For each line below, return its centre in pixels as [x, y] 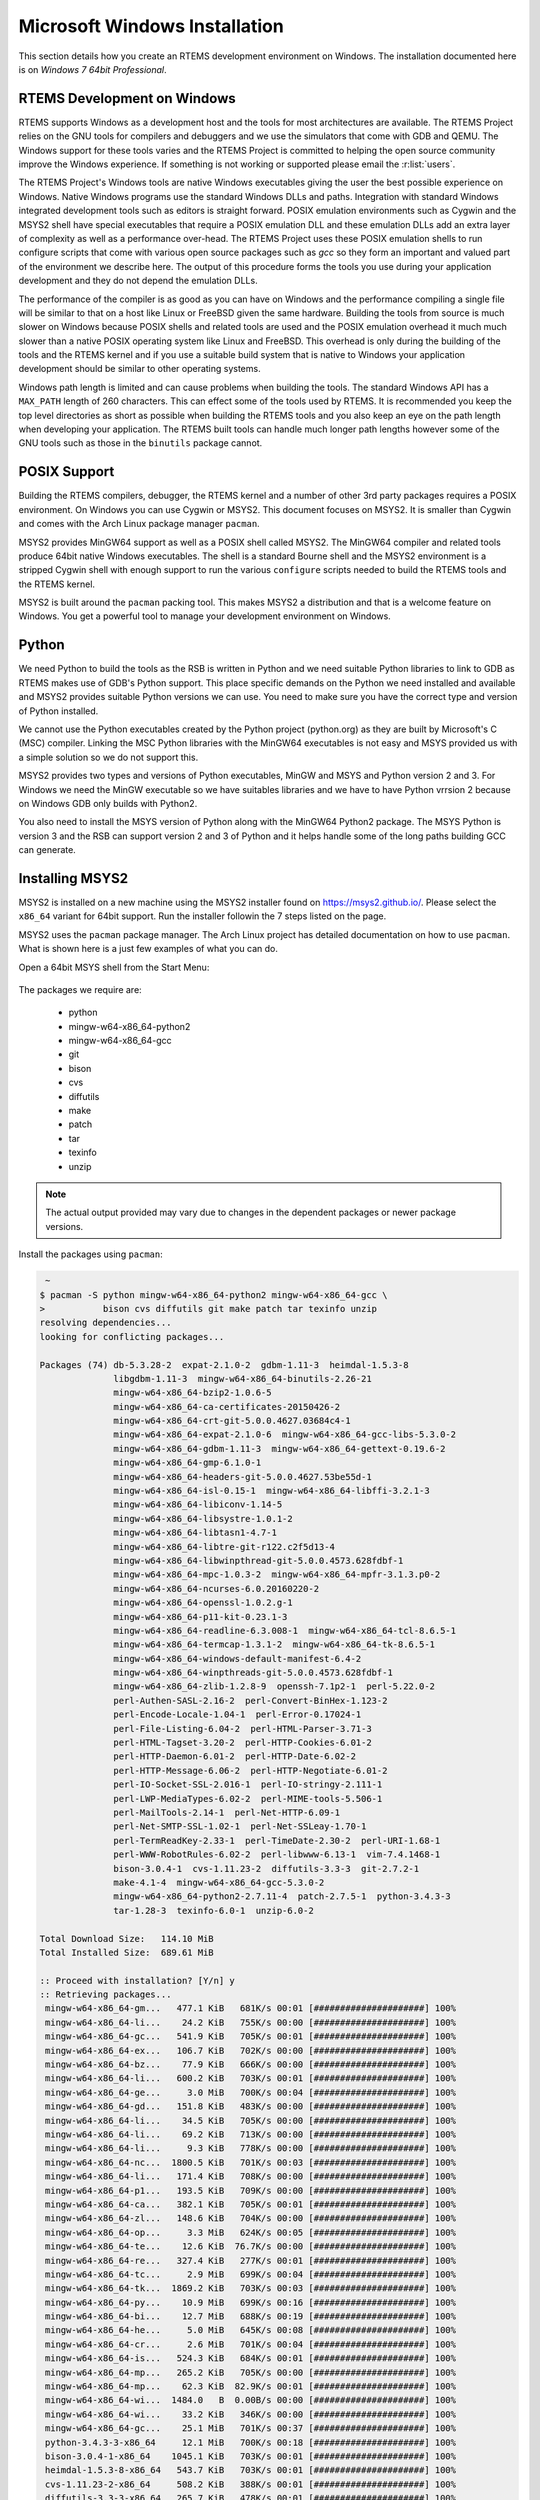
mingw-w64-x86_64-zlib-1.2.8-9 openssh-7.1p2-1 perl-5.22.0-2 [274, 1686]
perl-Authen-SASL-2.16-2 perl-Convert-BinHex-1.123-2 [250, 1700]
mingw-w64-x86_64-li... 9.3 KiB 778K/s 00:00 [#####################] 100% [251, 2148]
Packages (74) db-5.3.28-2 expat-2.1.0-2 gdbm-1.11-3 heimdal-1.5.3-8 [224, 1364]
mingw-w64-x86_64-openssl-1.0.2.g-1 [203, 1603]
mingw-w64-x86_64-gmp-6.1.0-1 [187, 1463]
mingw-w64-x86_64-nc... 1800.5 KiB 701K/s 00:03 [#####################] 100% [251, 2162]
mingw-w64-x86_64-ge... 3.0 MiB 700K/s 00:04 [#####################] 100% [251, 2092]
